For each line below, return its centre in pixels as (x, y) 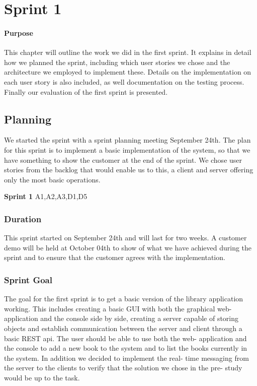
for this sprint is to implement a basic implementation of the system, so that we (127, 149)
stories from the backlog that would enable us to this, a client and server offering (129, 170)
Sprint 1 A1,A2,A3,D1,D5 (46, 196)
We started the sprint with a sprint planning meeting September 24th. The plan (127, 140)
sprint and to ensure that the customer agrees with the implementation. (115, 257)
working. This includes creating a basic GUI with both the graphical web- (118, 308)
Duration (23, 218)
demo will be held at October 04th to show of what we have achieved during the (128, 247)
